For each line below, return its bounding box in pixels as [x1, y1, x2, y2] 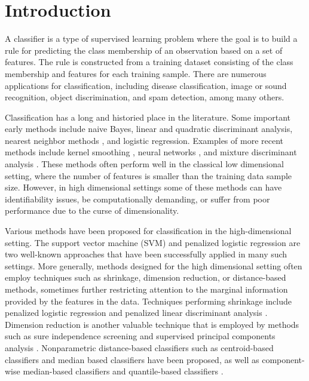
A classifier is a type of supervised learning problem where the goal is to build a [5, 32, 298, 45]
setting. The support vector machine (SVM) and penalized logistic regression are [5, 236, 301, 248]
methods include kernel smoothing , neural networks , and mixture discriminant [5, 146, 297, 158]
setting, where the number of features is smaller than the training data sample [5, 169, 292, 182]
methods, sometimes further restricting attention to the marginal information [5, 283, 288, 295]
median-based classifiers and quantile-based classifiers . [23, 365, 224, 377]
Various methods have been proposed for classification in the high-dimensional [5, 225, 292, 237]
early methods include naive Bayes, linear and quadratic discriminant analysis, [5, 122, 293, 135]
